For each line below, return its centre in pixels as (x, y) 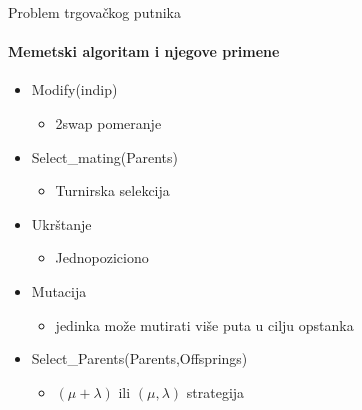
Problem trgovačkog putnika (94, 12)
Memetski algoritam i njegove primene (144, 51)
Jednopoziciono (102, 257)
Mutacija (59, 290)
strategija (215, 391)
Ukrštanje (61, 223)
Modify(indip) (74, 89)
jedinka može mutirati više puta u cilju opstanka (204, 324)
